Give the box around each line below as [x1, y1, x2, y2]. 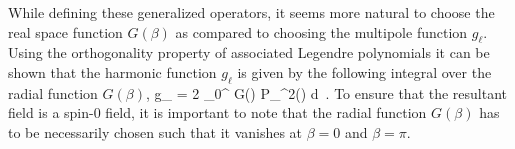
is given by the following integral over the [237, 61, 492, 82]
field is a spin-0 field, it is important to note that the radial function [8, 102, 427, 123]
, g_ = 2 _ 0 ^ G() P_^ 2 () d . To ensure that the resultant [146, 82, 508, 103]
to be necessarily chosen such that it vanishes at [8, 121, 303, 142]
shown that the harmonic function [8, 61, 217, 82]
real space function [8, 21, 123, 42]
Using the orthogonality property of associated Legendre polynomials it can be [8, 42, 490, 63]
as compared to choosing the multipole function [175, 21, 468, 42]
